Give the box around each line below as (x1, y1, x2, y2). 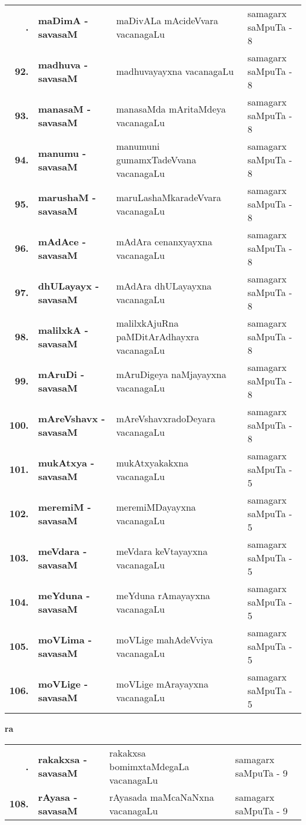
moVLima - (38, 632, 92, 646)
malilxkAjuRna (116, 316, 179, 330)
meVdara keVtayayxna (116, 544, 208, 558)
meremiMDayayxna (116, 499, 196, 514)
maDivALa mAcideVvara (116, 13, 218, 27)
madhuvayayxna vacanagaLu (116, 64, 234, 78)
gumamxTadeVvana (116, 153, 197, 166)
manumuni (116, 139, 160, 153)
